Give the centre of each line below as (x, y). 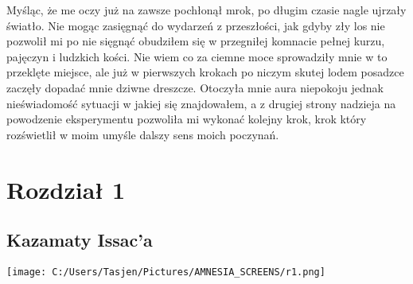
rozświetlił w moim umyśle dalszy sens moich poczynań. (143, 134)
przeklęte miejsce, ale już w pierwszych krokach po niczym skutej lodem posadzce (205, 72)
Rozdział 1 (66, 189)
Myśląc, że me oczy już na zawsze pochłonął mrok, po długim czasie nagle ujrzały (206, 10)
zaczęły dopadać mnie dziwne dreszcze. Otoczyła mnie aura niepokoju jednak (195, 87)
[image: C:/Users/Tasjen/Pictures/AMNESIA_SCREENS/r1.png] (166, 272)
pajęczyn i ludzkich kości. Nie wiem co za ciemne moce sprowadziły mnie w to (197, 56)
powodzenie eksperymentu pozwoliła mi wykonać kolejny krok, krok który (187, 119)
